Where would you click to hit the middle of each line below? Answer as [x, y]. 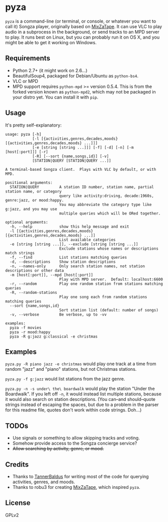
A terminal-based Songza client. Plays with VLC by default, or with [81, 169]
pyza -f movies [26, 328]
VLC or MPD [25, 81]
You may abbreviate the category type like [105, 204]
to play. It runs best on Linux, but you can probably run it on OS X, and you [82, 37]
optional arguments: [27, 222]
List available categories [87, 240]
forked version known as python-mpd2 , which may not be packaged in [84, 91]
